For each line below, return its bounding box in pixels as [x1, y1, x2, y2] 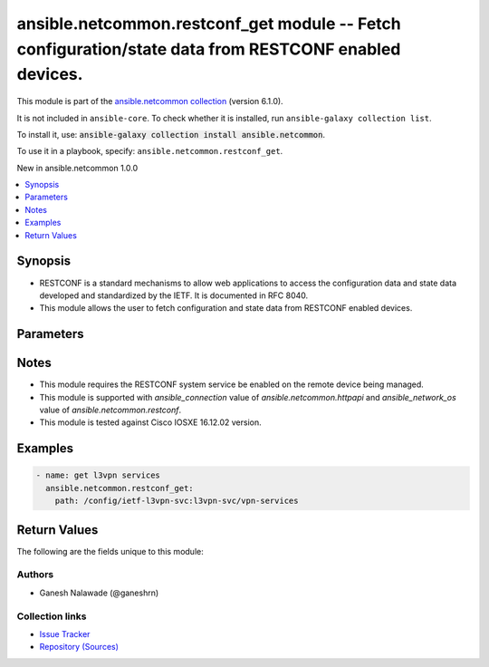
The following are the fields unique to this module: [16, 546, 204, 556]
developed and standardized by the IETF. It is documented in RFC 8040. [39, 290, 309, 301]
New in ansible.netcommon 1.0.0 [16, 162, 139, 173]
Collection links [16, 610, 87, 623]
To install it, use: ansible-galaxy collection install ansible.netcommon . [16, 129, 326, 140]
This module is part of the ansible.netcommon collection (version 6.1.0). [16, 96, 284, 107]
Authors [16, 568, 54, 581]
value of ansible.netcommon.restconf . [39, 404, 181, 416]
